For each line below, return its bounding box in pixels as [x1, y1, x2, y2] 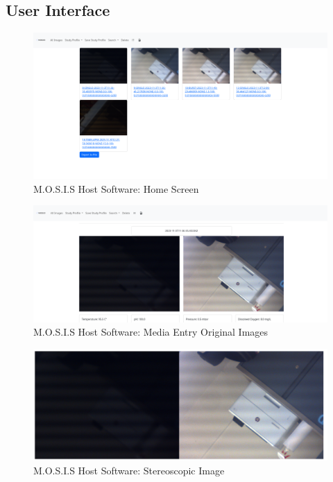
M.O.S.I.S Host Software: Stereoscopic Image [33, 463, 225, 477]
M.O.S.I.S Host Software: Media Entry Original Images [33, 325, 268, 339]
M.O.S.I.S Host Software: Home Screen [33, 181, 199, 196]
